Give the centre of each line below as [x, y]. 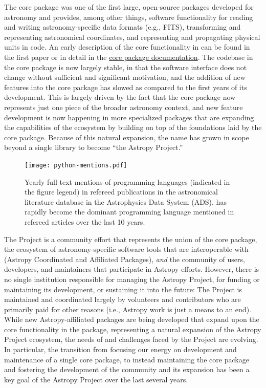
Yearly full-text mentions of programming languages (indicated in [127, 181]
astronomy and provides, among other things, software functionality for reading [129, 17]
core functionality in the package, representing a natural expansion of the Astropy [133, 329]
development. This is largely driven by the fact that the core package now [120, 97]
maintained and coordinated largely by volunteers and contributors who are [123, 299]
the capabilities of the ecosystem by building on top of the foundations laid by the [133, 127]
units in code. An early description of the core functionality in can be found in [127, 47]
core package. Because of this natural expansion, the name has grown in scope [127, 137]
